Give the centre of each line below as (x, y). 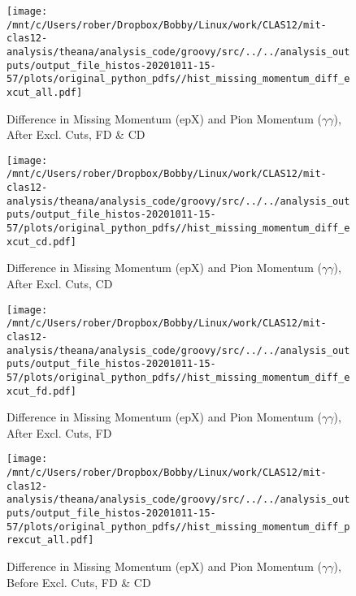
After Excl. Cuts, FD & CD (76, 134)
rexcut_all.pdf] (50, 540)
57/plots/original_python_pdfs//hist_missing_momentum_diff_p (178, 527)
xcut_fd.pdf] (41, 391)
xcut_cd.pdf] (41, 242)
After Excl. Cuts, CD (60, 283)
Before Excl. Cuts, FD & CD (79, 582)
